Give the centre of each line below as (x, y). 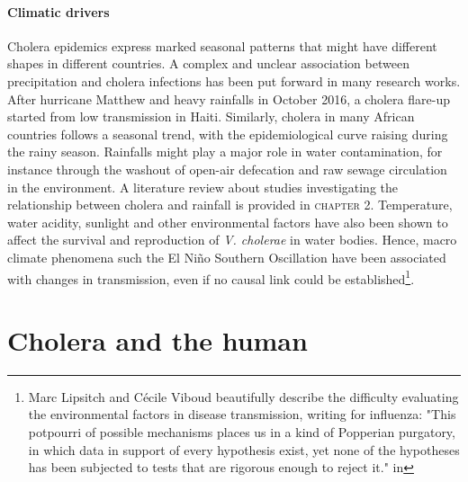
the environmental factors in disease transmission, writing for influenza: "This (242, 414)
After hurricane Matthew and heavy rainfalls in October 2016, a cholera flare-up (229, 98)
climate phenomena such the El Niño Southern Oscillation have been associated (227, 257)
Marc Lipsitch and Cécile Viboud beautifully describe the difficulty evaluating (243, 396)
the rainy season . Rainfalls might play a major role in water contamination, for (225, 152)
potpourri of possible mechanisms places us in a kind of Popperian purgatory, (242, 432)
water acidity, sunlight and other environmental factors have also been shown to (228, 222)
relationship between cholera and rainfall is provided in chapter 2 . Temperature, (230, 205)
